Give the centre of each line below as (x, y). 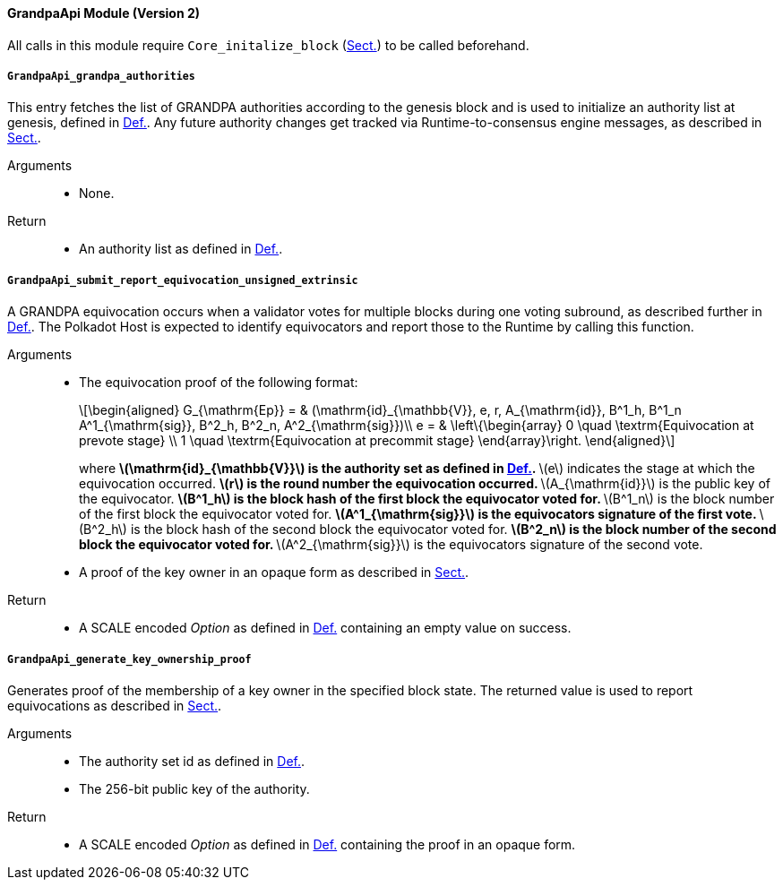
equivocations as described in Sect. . (115, 705)
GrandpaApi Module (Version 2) (104, 13)
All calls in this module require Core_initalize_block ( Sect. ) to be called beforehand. (268, 45)
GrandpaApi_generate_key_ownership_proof (129, 659)
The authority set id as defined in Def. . (192, 761)
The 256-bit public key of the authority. (194, 788)
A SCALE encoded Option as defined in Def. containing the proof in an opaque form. (327, 844)
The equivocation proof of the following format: (219, 383)
